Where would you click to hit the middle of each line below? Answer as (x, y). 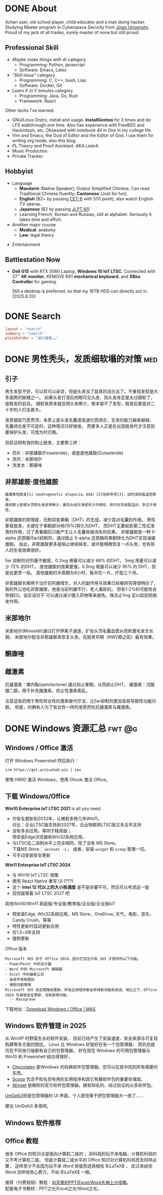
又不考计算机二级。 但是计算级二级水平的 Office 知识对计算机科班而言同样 (79, 1160)
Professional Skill (32, 48)
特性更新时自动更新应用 (35, 926)
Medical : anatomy (37, 230)
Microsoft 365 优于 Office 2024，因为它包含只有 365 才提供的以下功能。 (73, 959)
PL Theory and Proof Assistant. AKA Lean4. (56, 146)
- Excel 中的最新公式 (25, 974)
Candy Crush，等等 (32, 920)
